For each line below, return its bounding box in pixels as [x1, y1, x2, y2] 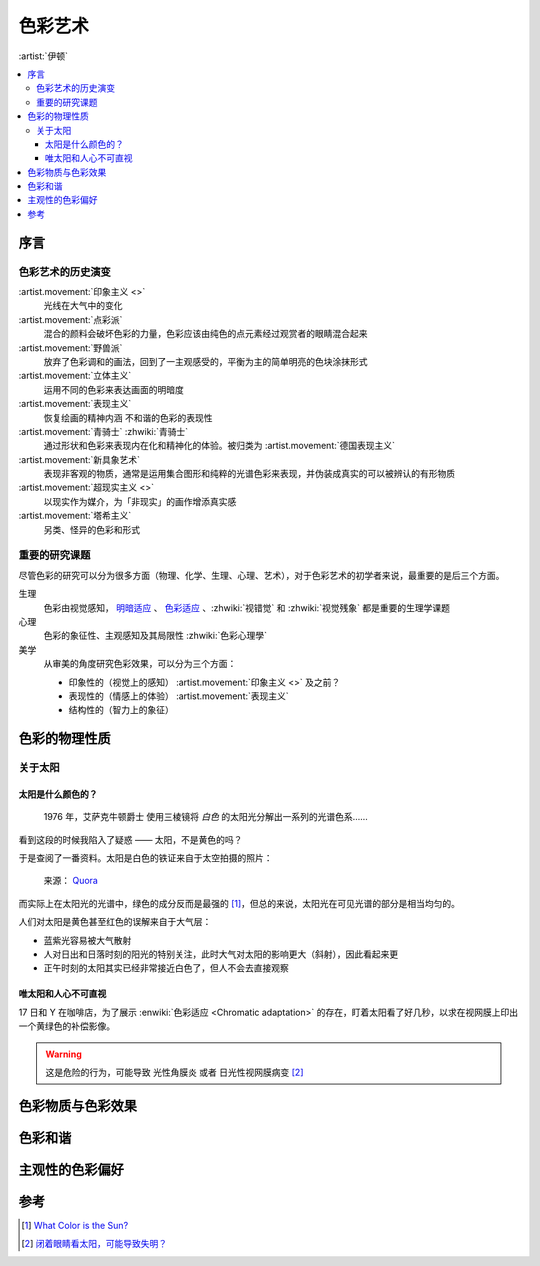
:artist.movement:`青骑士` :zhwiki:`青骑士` [18, 425, 189, 437]
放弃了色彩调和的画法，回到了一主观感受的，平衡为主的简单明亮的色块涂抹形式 [43, 355, 368, 367]
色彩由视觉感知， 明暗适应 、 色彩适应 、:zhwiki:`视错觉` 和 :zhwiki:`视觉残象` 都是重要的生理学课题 [43, 601, 450, 614]
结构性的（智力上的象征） [68, 704, 174, 716]
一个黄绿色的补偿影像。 [18, 1020, 115, 1032]
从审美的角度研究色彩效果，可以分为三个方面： [43, 658, 237, 670]
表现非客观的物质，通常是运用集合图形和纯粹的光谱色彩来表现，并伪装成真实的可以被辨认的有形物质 [43, 468, 455, 480]
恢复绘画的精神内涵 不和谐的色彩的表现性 [43, 411, 213, 424]
